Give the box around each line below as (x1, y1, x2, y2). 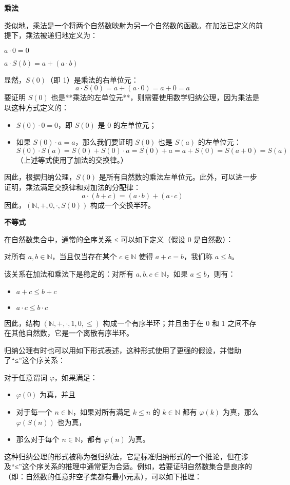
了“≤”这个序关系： (4, 355, 65, 365)
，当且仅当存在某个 (52, 251, 117, 262)
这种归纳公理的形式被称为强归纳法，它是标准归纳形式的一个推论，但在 (4, 451, 241, 461)
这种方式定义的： (11, 102, 69, 112)
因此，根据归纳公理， (4, 171, 76, 182)
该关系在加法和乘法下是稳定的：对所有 (4, 268, 133, 279)
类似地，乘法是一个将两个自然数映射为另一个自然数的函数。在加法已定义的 (4, 20, 256, 30)
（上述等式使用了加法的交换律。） (16, 154, 128, 165)
